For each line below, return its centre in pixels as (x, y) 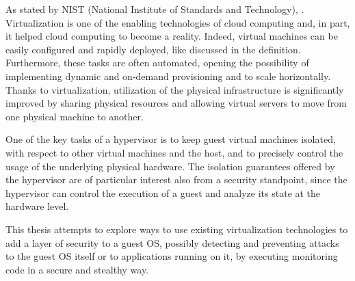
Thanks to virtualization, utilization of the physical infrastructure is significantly (175, 89)
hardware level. (37, 206)
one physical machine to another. (75, 116)
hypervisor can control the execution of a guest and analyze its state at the (163, 192)
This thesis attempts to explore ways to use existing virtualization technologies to (177, 229)
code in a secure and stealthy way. (77, 269)
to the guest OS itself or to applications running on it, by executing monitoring (172, 256)
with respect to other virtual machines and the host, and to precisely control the (174, 152)
